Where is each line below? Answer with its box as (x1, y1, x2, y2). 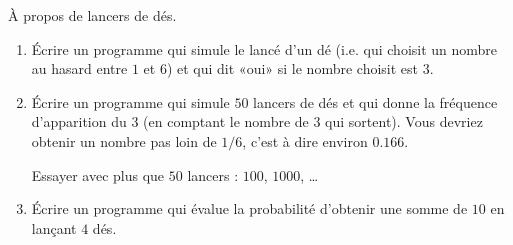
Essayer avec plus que (31, 164, 165, 185)
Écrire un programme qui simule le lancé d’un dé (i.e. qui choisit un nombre (31, 38, 498, 59)
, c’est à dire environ (242, 130, 368, 151)
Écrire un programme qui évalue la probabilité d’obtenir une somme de (31, 198, 468, 219)
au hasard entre (31, 58, 128, 79)
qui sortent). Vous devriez (325, 111, 483, 132)
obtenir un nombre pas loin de (31, 130, 217, 151)
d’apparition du (31, 111, 127, 132)
